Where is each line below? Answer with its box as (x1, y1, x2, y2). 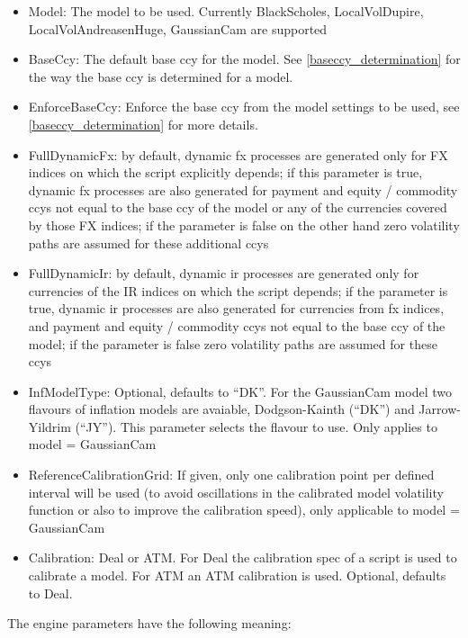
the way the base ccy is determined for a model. (28, 67, 293, 85)
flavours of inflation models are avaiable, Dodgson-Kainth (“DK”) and (28, 400, 415, 418)
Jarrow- (418, 400, 461, 418)
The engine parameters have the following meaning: (7, 614, 292, 633)
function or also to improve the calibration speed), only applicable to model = (28, 500, 460, 519)
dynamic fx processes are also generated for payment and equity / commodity (28, 180, 458, 199)
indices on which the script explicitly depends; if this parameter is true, (28, 163, 423, 182)
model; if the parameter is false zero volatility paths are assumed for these (28, 334, 437, 353)
